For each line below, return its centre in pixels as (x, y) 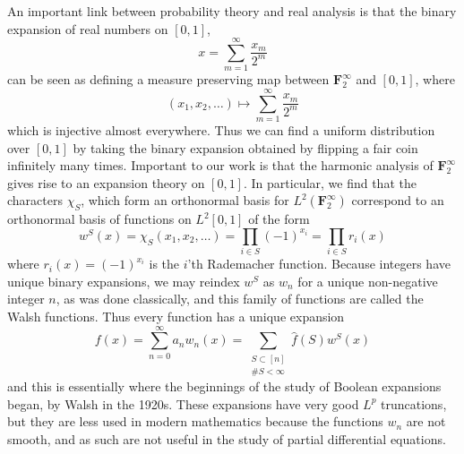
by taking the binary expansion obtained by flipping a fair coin (245, 147)
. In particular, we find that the (330, 182)
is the (164, 264)
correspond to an (398, 200)
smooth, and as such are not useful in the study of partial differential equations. (227, 438)
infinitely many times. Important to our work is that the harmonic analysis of (220, 165)
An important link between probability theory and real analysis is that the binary (232, 11)
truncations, (414, 403)
